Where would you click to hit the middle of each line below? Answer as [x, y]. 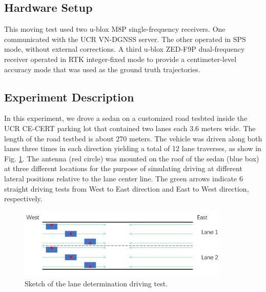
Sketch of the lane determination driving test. [96, 283]
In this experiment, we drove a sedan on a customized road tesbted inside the [126, 118]
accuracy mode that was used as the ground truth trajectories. [102, 69]
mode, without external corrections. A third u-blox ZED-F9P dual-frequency [125, 49]
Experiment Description [69, 97]
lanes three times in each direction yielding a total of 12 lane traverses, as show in [133, 148]
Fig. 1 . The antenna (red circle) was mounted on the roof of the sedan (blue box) [132, 158]
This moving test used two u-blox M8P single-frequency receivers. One [115, 29]
